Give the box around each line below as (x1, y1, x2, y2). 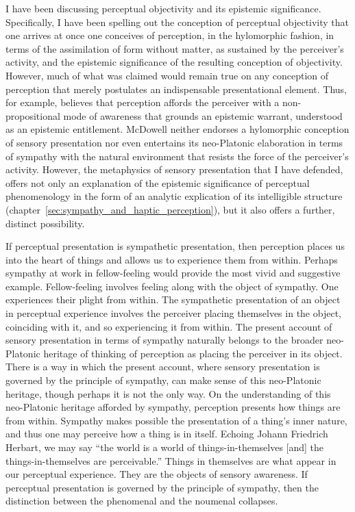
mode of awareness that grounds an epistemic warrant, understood (63, 108, 343, 123)
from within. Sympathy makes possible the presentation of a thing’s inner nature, (5, 413, 347, 427)
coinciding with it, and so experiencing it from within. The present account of (5, 319, 332, 333)
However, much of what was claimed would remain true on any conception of (5, 68, 329, 82)
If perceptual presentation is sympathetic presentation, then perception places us (5, 239, 345, 253)
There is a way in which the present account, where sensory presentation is (5, 359, 320, 374)
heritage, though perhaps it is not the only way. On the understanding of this (5, 386, 331, 400)
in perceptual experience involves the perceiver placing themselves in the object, (5, 306, 341, 320)
